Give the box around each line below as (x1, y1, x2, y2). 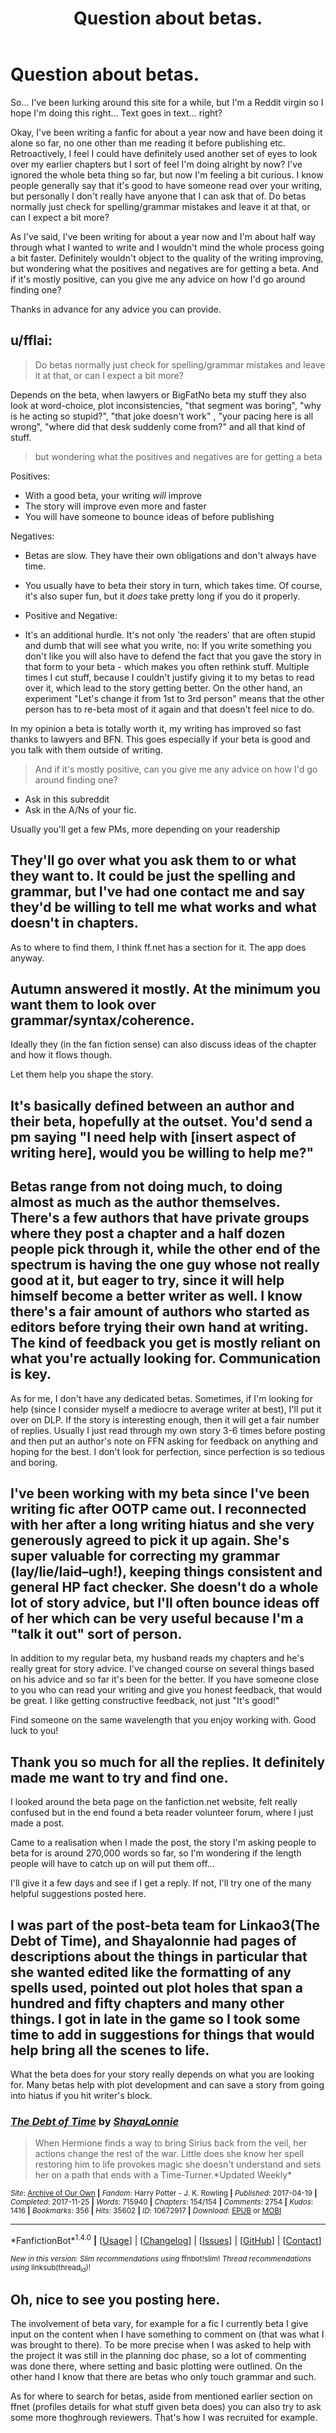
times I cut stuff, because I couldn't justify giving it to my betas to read (24, 671, 315, 683)
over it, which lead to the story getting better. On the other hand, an (24, 682, 303, 694)
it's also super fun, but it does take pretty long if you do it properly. (24, 590, 301, 602)
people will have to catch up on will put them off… (10, 1858, 215, 1870)
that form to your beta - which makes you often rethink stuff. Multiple (24, 660, 310, 672)
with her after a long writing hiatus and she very (10, 1516, 315, 1533)
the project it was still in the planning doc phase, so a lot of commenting (10, 2350, 307, 2362)
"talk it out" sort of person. (10, 1625, 183, 1642)
